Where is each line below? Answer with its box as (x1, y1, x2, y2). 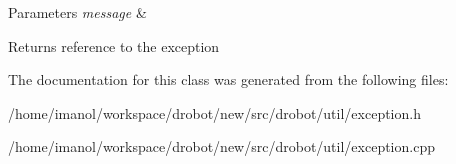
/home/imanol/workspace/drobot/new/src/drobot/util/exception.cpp (8, 136, 435, 157)
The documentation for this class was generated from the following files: (8, 69, 449, 90)
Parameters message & (8, 2, 147, 22)
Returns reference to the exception (8, 35, 220, 56)
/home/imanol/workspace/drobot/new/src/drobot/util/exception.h (8, 102, 421, 123)
